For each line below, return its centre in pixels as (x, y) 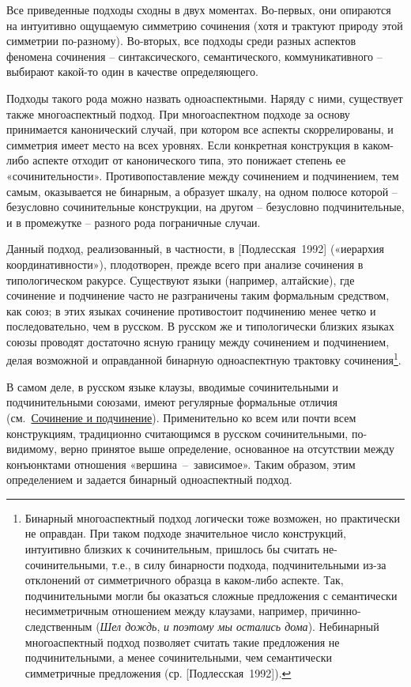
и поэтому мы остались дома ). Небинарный (271, 627)
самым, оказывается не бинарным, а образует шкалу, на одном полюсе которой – (202, 191)
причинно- (336, 611)
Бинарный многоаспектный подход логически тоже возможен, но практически (213, 517)
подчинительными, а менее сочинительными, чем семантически (179, 657)
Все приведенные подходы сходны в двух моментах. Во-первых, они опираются (199, 9)
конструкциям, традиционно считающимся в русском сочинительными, (177, 433)
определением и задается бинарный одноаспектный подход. (149, 479)
